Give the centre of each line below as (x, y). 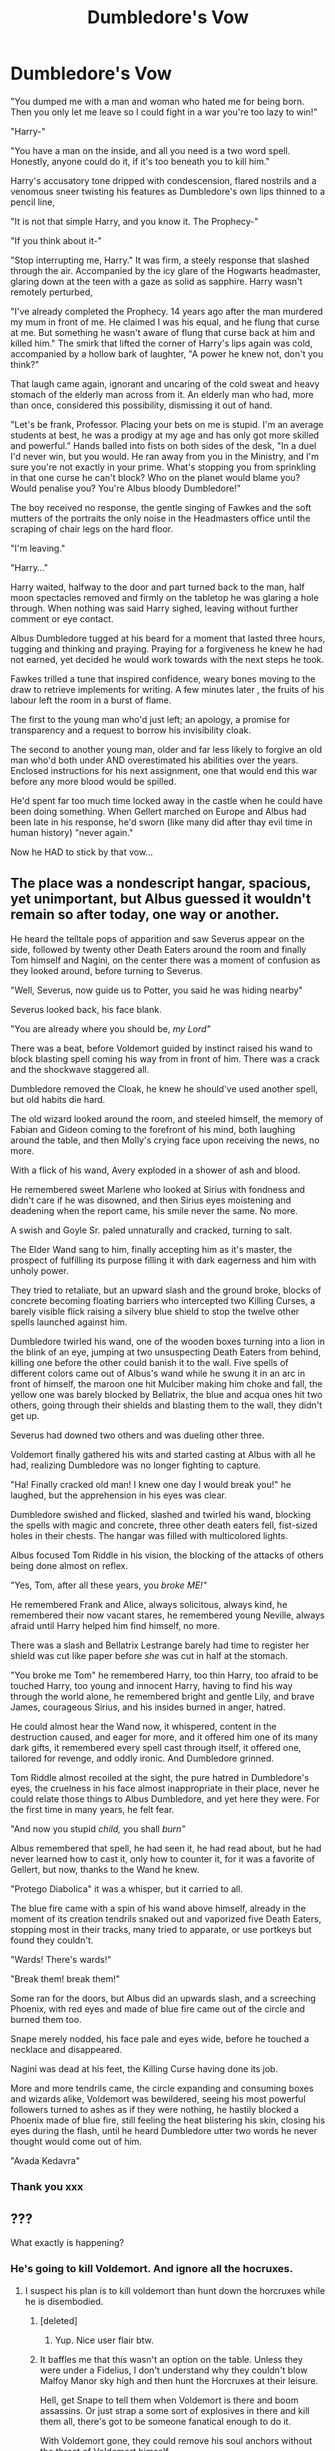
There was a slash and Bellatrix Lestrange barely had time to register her (160, 1645)
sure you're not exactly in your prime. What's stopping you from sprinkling (163, 467)
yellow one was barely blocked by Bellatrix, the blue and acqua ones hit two (166, 1394)
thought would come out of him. (76, 2141)
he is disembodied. (64, 2301)
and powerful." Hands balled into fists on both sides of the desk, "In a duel (163, 445)
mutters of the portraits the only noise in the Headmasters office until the (160, 518)
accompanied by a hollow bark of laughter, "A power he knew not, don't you (167, 353)
